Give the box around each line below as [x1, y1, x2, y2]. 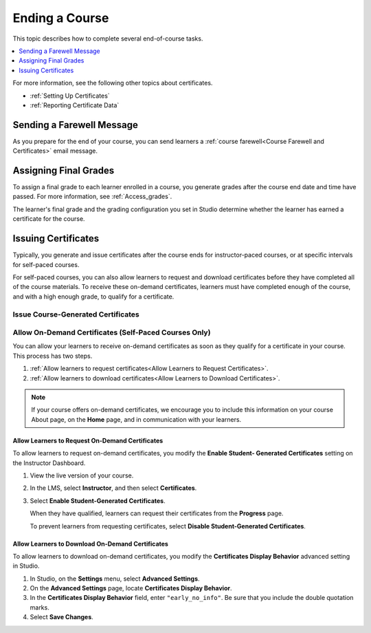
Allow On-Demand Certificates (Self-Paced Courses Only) [12, 328, 211, 337]
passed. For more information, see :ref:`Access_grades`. [12, 193, 172, 201]
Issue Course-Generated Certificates [12, 310, 140, 319]
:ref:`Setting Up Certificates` [30, 92, 110, 100]
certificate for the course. [12, 215, 85, 223]
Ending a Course [12, 10, 109, 25]
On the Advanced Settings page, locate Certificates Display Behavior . [30, 584, 232, 592]
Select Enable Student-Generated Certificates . [30, 496, 166, 505]
